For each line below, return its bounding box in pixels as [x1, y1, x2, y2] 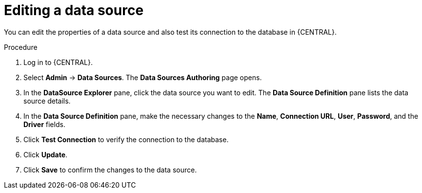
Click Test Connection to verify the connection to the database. [23, 135, 229, 144]
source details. [23, 96, 71, 105]
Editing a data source [4, 2, 144, 19]
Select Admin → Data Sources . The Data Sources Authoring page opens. [23, 73, 262, 82]
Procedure [4, 43, 38, 51]
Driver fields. [23, 120, 65, 129]
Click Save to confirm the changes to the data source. [23, 165, 197, 174]
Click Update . [23, 150, 68, 159]
